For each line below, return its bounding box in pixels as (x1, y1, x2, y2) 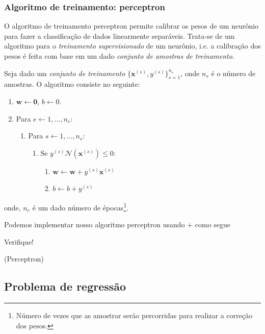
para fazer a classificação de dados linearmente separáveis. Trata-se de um (4, 30, 235, 41)
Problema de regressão (4, 278, 126, 294)
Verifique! (4, 236, 34, 247)
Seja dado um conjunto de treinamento (4, 67, 125, 78)
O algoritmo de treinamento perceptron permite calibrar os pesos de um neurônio (4, 20, 259, 31)
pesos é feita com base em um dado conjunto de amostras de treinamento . (4, 51, 234, 61)
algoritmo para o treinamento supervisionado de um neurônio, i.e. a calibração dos (4, 40, 261, 51)
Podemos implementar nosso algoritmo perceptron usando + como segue (4, 219, 231, 230)
